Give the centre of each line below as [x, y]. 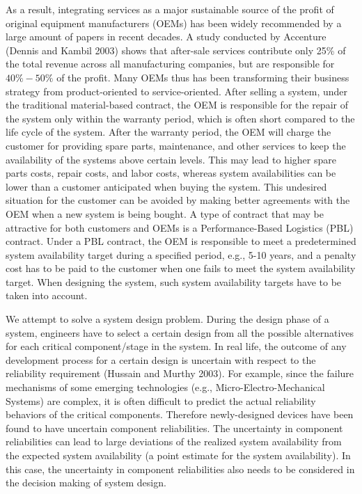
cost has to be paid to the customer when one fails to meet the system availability [181, 268]
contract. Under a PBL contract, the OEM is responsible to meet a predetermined [181, 241]
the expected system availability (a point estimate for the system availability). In [178, 455]
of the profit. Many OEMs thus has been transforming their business [203, 77]
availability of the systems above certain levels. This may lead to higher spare [171, 159]
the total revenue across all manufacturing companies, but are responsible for [170, 64]
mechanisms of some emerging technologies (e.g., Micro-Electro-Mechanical [165, 387]
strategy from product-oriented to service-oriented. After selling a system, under [177, 91]
